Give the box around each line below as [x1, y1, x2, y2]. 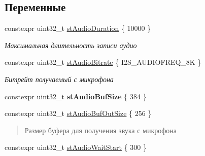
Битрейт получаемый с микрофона [5, 73, 114, 84]
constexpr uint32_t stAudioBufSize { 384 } [5, 91, 147, 101]
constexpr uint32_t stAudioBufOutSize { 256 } [5, 108, 152, 119]
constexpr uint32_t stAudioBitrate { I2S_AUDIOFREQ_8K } [5, 57, 201, 67]
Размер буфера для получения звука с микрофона [24, 125, 177, 135]
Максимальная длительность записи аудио [5, 40, 137, 50]
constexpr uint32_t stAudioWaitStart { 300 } [5, 142, 147, 152]
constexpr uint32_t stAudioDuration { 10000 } [5, 23, 151, 33]
